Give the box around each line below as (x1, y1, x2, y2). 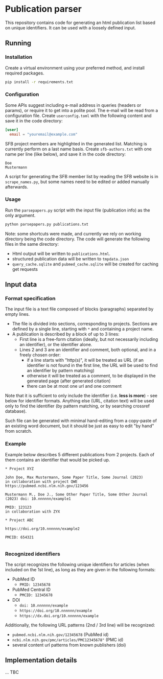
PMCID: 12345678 (19, 593, 53, 598)
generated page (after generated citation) (26, 378, 111, 384)
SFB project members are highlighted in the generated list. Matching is (5, 140, 147, 146)
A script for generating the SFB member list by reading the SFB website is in (5, 173, 158, 179)
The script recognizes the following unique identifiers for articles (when (5, 562, 149, 567)
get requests (12, 266, 38, 272)
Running (5, 39, 32, 47)
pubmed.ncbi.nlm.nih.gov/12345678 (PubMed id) (12, 632, 109, 637)
